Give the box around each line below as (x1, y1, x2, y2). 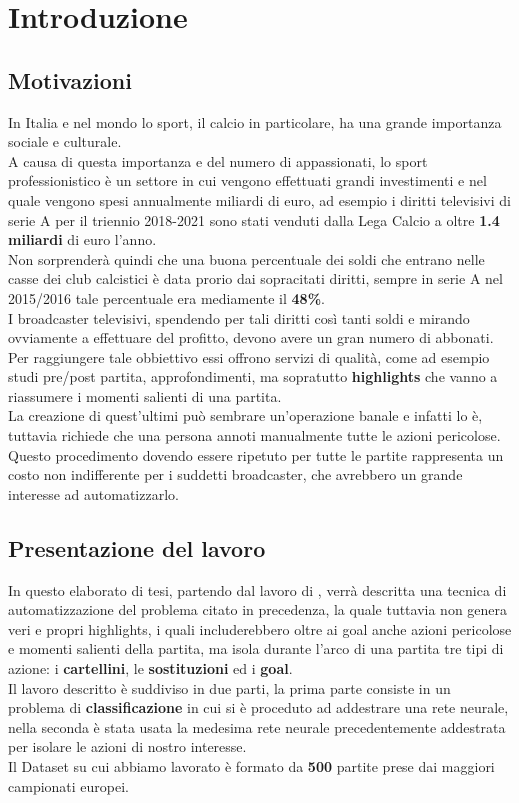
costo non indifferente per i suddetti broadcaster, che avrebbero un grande (8, 464, 463, 485)
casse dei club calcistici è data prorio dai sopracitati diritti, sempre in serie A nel (8, 268, 503, 289)
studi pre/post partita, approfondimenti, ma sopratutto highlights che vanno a (8, 366, 498, 387)
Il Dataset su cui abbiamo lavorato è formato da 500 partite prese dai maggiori (8, 756, 495, 776)
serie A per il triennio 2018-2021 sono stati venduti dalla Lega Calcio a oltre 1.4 (8, 209, 500, 230)
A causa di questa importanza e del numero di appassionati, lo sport (8, 150, 428, 171)
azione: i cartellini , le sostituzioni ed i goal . (8, 658, 293, 679)
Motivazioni (8, 64, 132, 95)
